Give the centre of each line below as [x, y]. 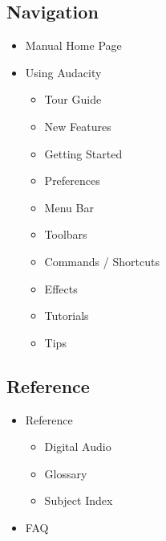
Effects [61, 288]
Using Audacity [63, 72]
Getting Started [83, 153]
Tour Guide [73, 99]
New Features [78, 126]
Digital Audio [78, 447]
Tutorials [67, 316]
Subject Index [79, 500]
